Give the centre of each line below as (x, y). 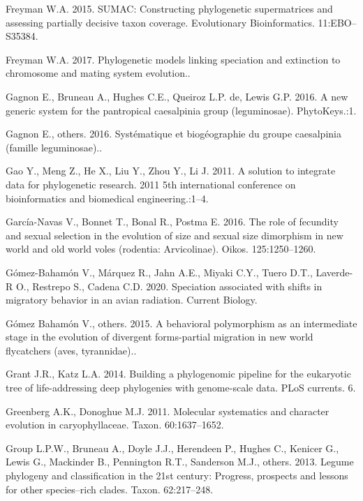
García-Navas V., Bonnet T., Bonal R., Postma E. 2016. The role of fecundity (172, 222)
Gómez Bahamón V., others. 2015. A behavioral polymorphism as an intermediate (181, 323)
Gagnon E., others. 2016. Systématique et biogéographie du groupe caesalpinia (173, 134)
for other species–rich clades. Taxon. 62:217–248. (110, 489)
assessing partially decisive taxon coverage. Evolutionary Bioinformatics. (160, 22)
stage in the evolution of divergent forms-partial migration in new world (160, 337)
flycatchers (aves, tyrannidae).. (71, 350)
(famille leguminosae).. (54, 147)
